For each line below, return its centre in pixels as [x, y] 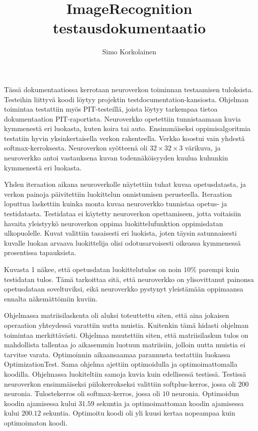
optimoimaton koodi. [36, 422]
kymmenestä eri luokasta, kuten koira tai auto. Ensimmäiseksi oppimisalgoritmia [127, 128]
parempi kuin [219, 269]
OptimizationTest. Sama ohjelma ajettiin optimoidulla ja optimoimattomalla [121, 364]
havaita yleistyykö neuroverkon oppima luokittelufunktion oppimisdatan [114, 223]
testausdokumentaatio [129, 28]
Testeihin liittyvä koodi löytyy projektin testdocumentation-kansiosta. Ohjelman [126, 99]
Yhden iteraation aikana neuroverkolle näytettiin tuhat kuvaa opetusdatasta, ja [125, 184]
